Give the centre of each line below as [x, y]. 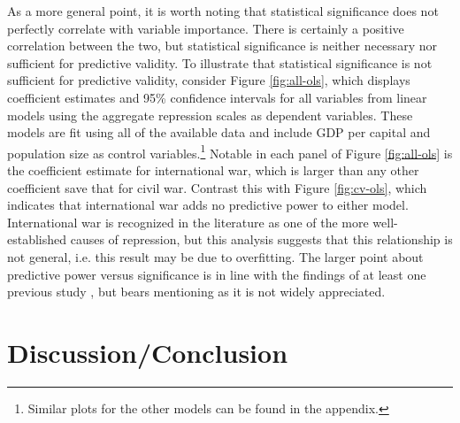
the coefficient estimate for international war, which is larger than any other [213, 170]
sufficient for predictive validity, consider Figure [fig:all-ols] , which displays [209, 80]
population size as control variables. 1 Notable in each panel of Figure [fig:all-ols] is [230, 151]
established [37, 239]
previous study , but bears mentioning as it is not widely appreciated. [196, 292]
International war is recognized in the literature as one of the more [188, 222]
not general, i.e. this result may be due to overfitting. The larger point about [215, 256]
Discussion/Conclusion [148, 352]
